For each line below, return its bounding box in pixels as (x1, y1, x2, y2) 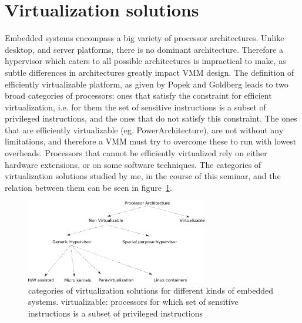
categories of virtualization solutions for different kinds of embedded (28, 284, 273, 296)
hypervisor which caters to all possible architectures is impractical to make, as (5, 55, 286, 67)
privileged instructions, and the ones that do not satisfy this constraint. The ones (5, 112, 297, 125)
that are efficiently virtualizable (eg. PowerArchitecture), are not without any (5, 123, 284, 136)
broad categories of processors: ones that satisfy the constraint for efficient (5, 89, 272, 102)
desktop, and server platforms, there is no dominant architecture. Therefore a (5, 43, 283, 55)
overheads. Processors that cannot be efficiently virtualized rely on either (5, 147, 267, 159)
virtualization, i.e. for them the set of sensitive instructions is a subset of (5, 100, 266, 113)
